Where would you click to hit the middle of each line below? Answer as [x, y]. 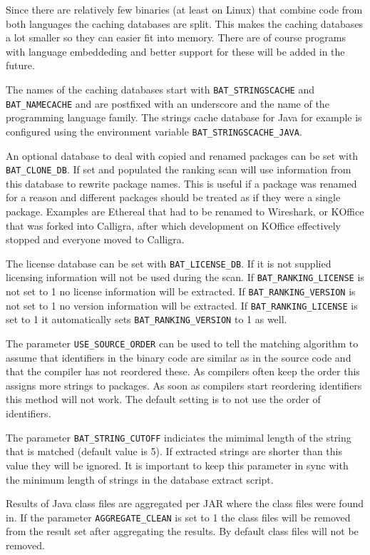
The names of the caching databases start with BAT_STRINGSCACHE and [160, 89]
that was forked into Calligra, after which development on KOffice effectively [173, 225]
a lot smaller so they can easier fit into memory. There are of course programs [176, 37]
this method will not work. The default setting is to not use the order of [163, 399]
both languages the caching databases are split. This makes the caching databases [185, 23]
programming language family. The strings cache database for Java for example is [184, 117]
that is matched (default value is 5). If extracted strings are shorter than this [174, 451]
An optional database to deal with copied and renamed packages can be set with [182, 155]
